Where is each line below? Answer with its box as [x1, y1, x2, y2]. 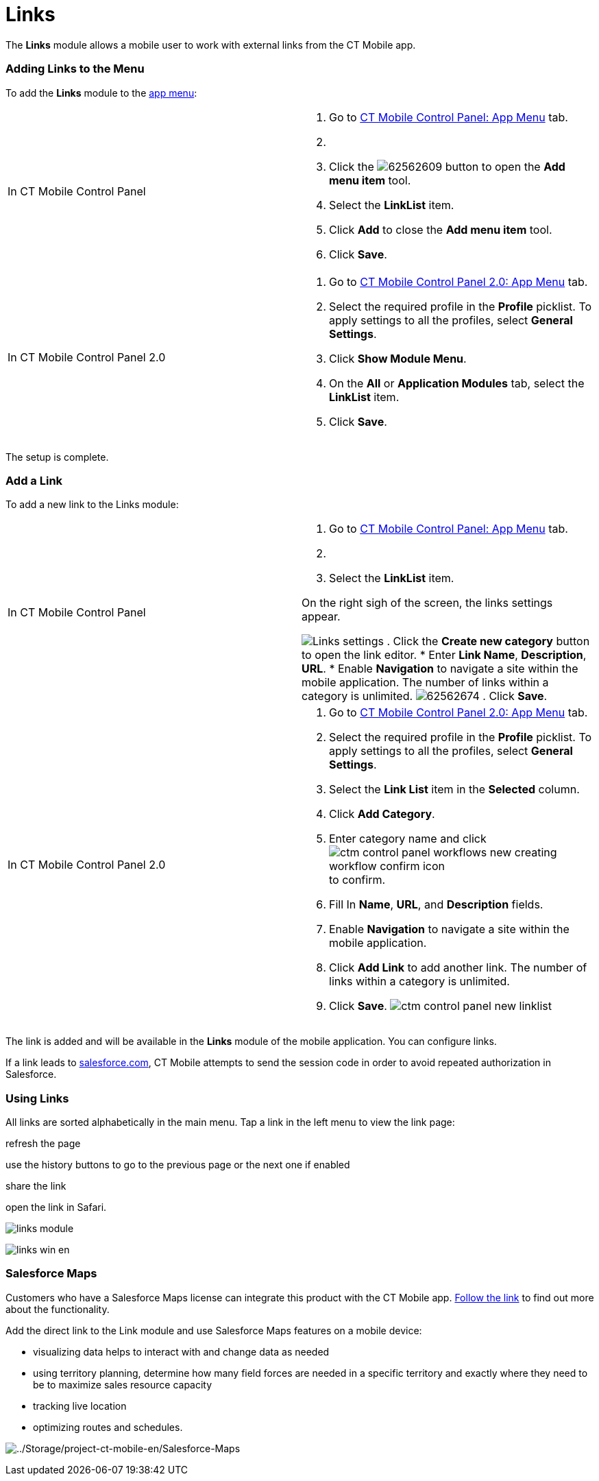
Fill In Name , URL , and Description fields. [329, 898, 543, 912]
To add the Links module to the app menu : [5, 86, 197, 99]
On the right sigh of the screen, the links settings [302, 596, 553, 610]
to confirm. [329, 873, 386, 887]
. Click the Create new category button [387, 634, 590, 649]
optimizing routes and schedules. [33, 1421, 183, 1433]
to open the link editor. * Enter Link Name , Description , [302, 648, 587, 662]
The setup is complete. [5, 450, 109, 463]
